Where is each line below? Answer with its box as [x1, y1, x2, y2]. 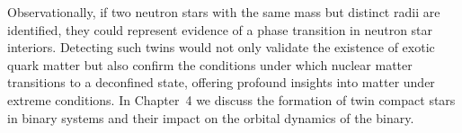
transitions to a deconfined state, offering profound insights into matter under [7, 73, 435, 92]
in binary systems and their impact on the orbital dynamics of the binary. [7, 108, 414, 127]
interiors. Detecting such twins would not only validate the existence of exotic [7, 38, 435, 57]
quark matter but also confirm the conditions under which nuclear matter [7, 55, 413, 74]
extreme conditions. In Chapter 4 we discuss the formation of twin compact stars [7, 90, 456, 109]
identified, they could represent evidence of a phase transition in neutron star [7, 20, 433, 39]
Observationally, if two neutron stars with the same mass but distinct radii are [7, 3, 440, 21]
